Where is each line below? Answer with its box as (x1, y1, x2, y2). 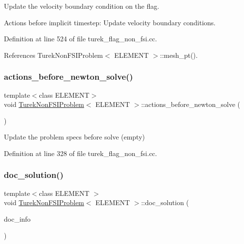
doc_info (4, 213, 31, 224)
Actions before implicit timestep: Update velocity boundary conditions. (4, 17, 216, 27)
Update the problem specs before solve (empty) (4, 132, 145, 142)
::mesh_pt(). (160, 50, 198, 60)
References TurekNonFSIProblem (4, 50, 103, 60)
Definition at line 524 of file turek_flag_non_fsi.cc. (4, 34, 157, 44)
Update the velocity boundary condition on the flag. (4, 1, 159, 11)
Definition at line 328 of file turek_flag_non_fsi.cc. (4, 148, 157, 158)
